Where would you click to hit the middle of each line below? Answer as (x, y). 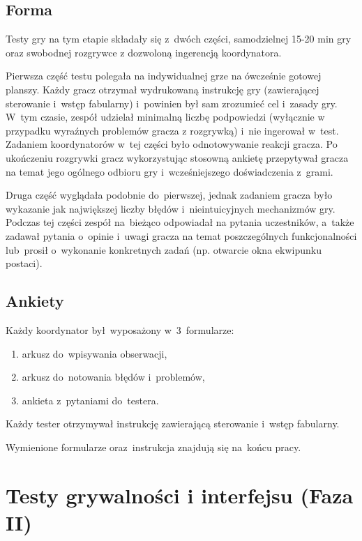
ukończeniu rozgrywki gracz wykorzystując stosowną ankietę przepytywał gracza (177, 157)
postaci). (24, 263)
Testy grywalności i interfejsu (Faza (180, 495)
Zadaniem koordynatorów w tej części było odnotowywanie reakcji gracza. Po (172, 144)
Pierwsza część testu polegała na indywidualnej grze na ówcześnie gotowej (164, 76)
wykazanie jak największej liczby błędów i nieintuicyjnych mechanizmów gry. (171, 208)
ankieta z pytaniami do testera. (90, 400)
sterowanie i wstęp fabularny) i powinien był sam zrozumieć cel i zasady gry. (172, 103)
